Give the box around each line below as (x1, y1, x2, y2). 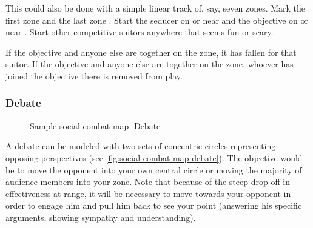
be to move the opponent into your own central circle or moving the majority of (5, 163, 302, 176)
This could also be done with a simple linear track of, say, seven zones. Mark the (5, 2, 306, 14)
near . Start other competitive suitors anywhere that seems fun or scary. (5, 25, 274, 38)
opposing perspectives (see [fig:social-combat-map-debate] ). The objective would (5, 151, 303, 164)
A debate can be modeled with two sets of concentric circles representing (5, 139, 276, 152)
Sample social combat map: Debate (30, 119, 161, 132)
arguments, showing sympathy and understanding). (5, 210, 196, 223)
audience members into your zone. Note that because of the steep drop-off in (5, 175, 290, 188)
